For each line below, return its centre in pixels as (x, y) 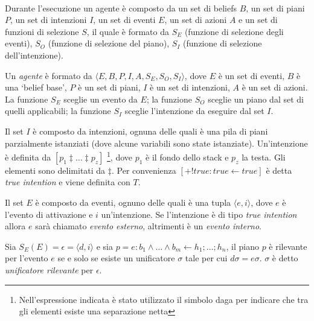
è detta (279, 170)
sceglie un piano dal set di (256, 99)
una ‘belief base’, (36, 87)
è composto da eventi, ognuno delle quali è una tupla (133, 202)
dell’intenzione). (34, 55)
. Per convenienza (144, 170)
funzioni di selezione (42, 31)
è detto (285, 258)
